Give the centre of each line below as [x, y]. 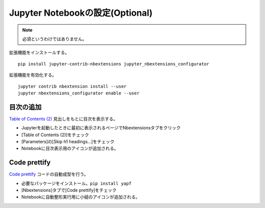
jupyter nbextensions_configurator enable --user [79, 93]
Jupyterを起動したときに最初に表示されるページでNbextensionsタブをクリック [101, 128]
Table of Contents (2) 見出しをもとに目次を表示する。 [63, 119]
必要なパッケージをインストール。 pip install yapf [77, 183]
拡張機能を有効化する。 [33, 75]
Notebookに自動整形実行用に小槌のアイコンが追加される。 [80, 197]
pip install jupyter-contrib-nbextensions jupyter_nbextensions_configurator [114, 64]
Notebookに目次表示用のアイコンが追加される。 [70, 149]
